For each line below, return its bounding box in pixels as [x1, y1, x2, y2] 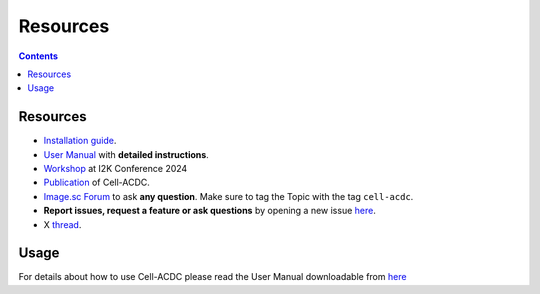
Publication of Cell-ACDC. [43, 176, 150, 189]
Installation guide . [43, 135, 117, 147]
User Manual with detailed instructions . [43, 148, 209, 160]
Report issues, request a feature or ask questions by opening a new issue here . [43, 205, 377, 217]
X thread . [43, 218, 82, 230]
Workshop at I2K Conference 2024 [43, 163, 188, 175]
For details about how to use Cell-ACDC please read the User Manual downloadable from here [18, 271, 407, 283]
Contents [18, 50, 59, 62]
